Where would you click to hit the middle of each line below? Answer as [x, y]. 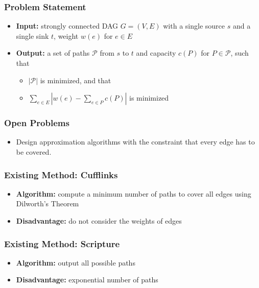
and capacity [156, 53]
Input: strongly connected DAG [67, 26]
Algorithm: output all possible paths [76, 262]
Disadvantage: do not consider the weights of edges [99, 221]
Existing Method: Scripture [62, 243]
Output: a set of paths [53, 53]
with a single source [194, 26]
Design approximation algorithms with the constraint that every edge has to [135, 142]
